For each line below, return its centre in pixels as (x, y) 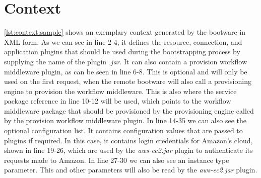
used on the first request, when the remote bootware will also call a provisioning (128, 81)
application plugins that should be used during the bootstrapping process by (122, 52)
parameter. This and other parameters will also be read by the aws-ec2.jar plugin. (131, 170)
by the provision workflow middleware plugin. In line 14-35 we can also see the (125, 120)
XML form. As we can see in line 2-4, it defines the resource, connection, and (123, 41)
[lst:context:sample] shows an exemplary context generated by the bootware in (125, 32)
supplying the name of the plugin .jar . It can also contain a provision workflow (126, 61)
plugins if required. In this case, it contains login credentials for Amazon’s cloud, (128, 140)
